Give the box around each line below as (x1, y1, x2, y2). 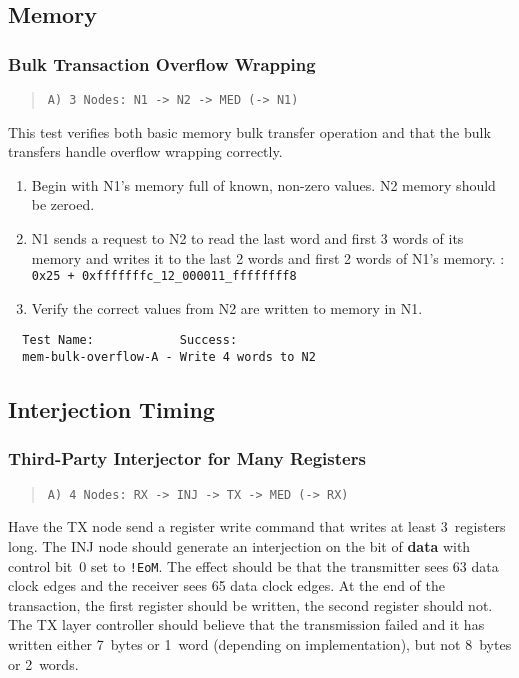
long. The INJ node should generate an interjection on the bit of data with (8, 536, 471, 557)
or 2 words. (8, 653, 79, 674)
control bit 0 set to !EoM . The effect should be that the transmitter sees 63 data (8, 555, 499, 576)
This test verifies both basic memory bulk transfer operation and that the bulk (8, 121, 491, 142)
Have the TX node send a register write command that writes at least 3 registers (8, 516, 506, 537)
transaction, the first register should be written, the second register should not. (8, 594, 493, 615)
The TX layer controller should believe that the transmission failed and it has (8, 614, 485, 635)
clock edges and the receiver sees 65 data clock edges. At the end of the (8, 575, 446, 596)
